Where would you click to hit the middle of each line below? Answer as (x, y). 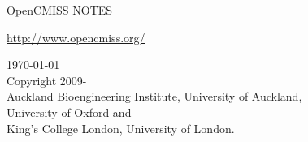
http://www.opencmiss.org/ (76, 37)
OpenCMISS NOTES (60, 10)
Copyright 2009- (47, 80)
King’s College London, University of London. (121, 128)
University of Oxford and (69, 112)
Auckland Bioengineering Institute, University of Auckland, (154, 96)
